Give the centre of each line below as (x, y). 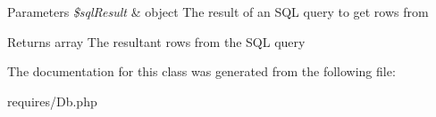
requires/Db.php (52, 101)
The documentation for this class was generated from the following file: (201, 71)
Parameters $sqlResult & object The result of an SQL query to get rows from (218, 12)
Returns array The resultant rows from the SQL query (156, 41)
